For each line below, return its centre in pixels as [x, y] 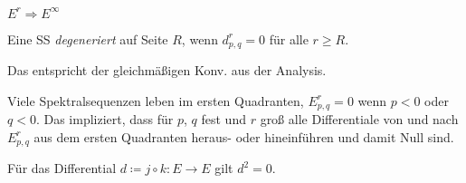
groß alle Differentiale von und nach [359, 119]
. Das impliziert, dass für [105, 119]
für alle [289, 39]
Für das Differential [62, 168]
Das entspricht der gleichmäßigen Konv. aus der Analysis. [167, 69]
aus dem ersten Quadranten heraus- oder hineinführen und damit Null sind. [244, 136]
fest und [223, 119]
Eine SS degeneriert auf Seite [88, 39]
